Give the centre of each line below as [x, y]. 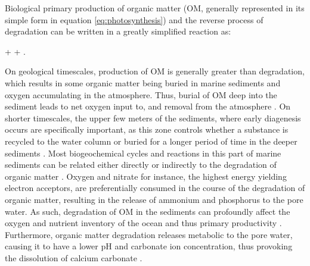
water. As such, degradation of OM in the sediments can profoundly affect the [148, 211]
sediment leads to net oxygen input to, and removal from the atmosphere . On [148, 106]
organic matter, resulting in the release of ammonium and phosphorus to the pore [154, 199]
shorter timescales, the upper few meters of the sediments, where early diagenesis [153, 118]
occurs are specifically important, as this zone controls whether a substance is [147, 129]
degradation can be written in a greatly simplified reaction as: [118, 31]
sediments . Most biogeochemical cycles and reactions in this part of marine [143, 153]
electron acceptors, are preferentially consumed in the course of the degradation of [155, 188]
